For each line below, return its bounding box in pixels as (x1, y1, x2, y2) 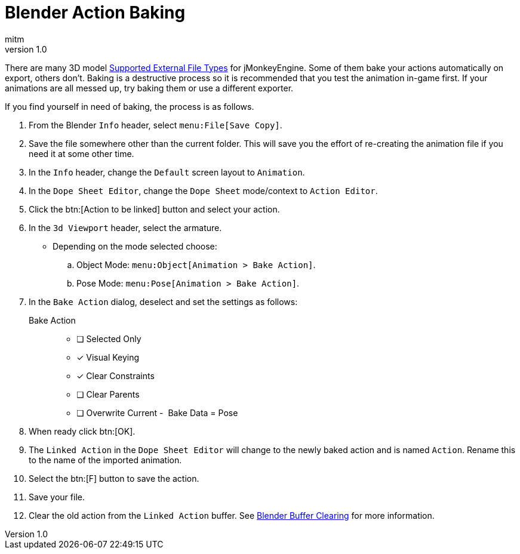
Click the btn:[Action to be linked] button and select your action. (29, 204, 280, 214)
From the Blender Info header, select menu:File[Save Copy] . (29, 119, 282, 130)
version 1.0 (5, 44, 47, 54)
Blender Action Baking (5, 2, 186, 23)
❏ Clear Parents (76, 389, 140, 399)
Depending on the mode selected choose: (53, 241, 217, 251)
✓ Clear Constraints (76, 370, 155, 381)
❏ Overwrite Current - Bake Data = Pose (76, 407, 238, 418)
